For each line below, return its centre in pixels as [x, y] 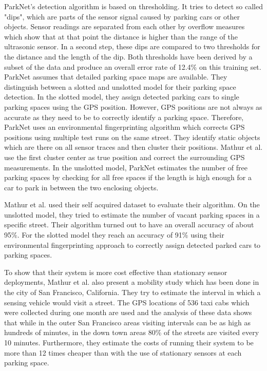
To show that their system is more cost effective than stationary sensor [116, 272]
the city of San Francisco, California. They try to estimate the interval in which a [132, 292]
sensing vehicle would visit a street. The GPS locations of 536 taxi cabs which [127, 302]
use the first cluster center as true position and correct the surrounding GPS [125, 157]
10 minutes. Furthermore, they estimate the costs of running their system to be [129, 342]
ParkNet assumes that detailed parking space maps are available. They [116, 77]
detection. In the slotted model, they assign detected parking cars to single [122, 97]
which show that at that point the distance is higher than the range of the [121, 36]
